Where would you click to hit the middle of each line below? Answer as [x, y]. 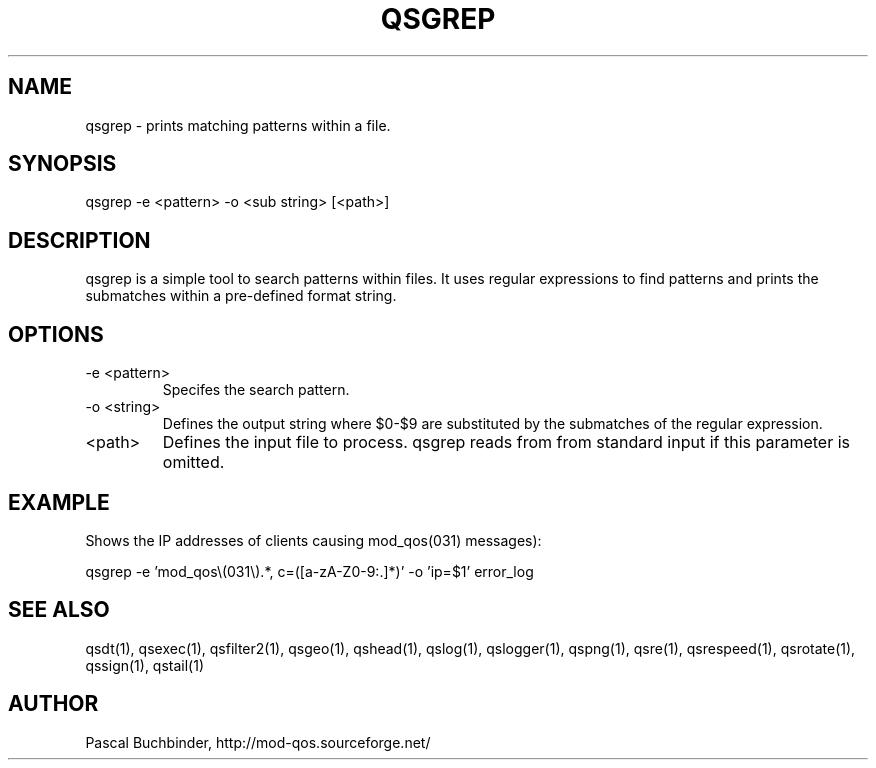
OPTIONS [56, 334]
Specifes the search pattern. [256, 390]
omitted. [193, 462]
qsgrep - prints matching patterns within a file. [238, 125]
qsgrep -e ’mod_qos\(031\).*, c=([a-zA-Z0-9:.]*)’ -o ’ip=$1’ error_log [309, 571]
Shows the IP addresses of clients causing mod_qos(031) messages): [313, 540]
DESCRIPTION [79, 240]
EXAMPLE [59, 502]
